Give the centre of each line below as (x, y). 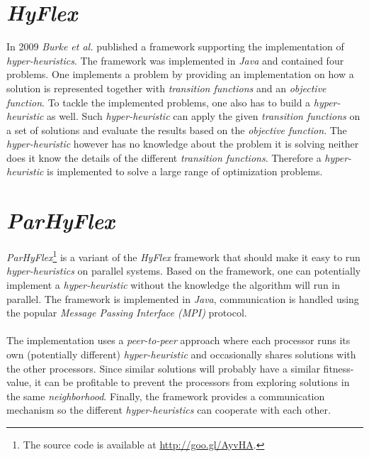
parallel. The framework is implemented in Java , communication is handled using (183, 298)
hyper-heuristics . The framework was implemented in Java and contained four (175, 60)
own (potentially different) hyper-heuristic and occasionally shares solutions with (181, 354)
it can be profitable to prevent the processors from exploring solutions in (192, 382)
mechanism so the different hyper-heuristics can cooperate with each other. (169, 410)
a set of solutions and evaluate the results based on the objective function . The (177, 130)
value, (19, 382)
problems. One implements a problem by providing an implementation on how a (180, 74)
